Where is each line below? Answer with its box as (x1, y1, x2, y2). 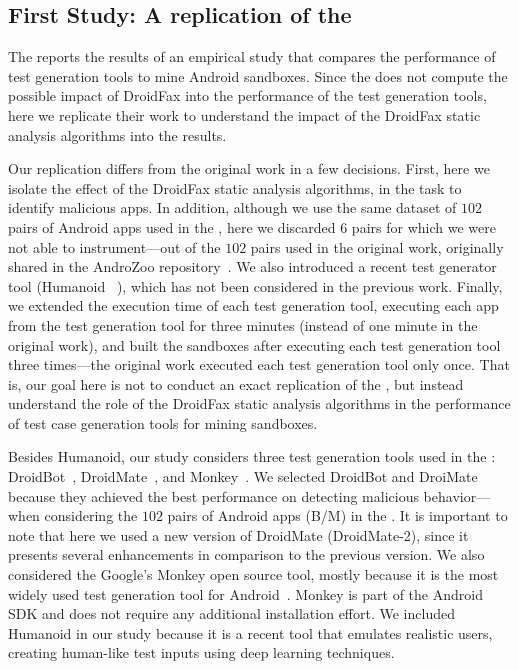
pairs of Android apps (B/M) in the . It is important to (167, 505, 508, 526)
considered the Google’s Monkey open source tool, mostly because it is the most (8, 564, 499, 585)
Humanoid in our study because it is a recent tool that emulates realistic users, (8, 622, 493, 643)
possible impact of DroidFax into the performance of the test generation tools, (8, 85, 487, 106)
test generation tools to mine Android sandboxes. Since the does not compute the (8, 65, 508, 86)
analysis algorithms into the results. (8, 124, 227, 145)
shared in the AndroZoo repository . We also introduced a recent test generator (8, 256, 497, 277)
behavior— (423, 485, 491, 506)
